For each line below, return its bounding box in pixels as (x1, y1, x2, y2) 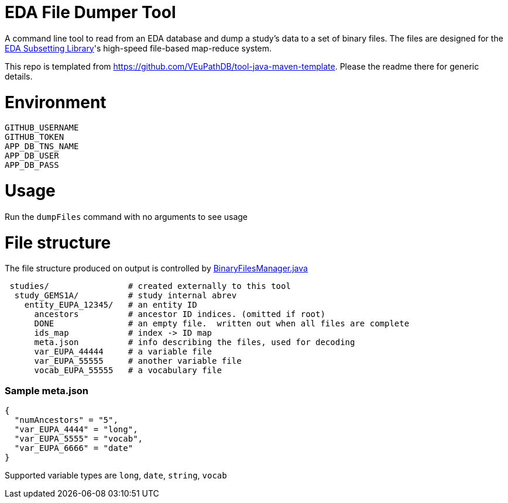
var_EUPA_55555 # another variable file (34, 356, 242, 366)
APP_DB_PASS (5, 160, 59, 170)
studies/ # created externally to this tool (9, 281, 291, 291)
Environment (5, 92, 107, 112)
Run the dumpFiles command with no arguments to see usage (5, 211, 248, 222)
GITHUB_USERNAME (5, 123, 79, 133)
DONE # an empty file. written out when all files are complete (34, 319, 410, 329)
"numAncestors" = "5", (14, 415, 118, 425)
